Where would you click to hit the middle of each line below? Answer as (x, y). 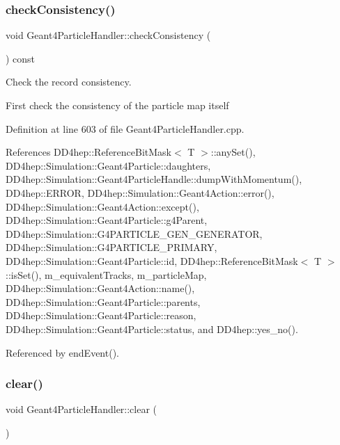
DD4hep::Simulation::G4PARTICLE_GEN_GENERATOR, (134, 233)
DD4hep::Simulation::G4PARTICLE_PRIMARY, (111, 247)
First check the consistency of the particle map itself (117, 105)
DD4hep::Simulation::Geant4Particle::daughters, (108, 165)
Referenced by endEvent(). (62, 352)
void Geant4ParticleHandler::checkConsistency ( (108, 35)
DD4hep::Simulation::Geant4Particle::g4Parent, (107, 220)
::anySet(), (233, 152)
